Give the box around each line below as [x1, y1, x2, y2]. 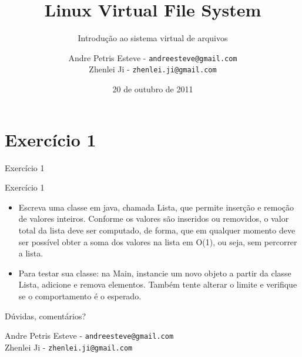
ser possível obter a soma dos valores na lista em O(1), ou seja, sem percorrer [18, 235, 297, 248]
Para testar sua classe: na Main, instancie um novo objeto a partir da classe [18, 266, 291, 279]
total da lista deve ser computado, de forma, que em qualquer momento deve [18, 223, 296, 236]
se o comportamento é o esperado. [18, 289, 142, 302]
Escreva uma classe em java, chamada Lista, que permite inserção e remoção [18, 201, 294, 213]
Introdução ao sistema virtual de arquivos [78, 32, 228, 44]
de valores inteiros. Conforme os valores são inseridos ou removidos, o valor [18, 212, 289, 225]
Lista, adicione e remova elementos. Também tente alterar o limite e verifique [18, 278, 297, 291]
